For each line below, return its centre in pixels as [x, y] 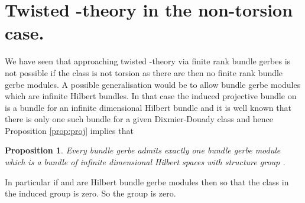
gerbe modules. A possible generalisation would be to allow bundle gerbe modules [153, 84]
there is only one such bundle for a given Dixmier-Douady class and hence [139, 119]
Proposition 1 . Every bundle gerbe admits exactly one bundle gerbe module [143, 150]
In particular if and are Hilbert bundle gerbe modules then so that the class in [147, 181]
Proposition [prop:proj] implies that [69, 130]
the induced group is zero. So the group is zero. [90, 193]
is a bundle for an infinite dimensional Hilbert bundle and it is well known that [148, 107]
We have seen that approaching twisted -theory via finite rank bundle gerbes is [148, 61]
